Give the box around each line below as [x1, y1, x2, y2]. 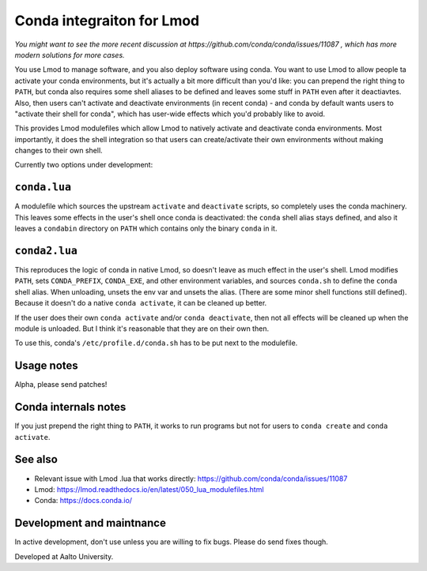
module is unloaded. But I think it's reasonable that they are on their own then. [14, 324, 269, 333]
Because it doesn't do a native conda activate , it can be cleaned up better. [14, 299, 267, 308]
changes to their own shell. [14, 146, 103, 156]
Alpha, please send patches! [14, 380, 108, 389]
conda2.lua [14, 244, 78, 257]
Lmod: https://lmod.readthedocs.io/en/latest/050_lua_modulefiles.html [34, 484, 264, 494]
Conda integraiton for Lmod [14, 12, 200, 29]
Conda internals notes [14, 400, 127, 414]
